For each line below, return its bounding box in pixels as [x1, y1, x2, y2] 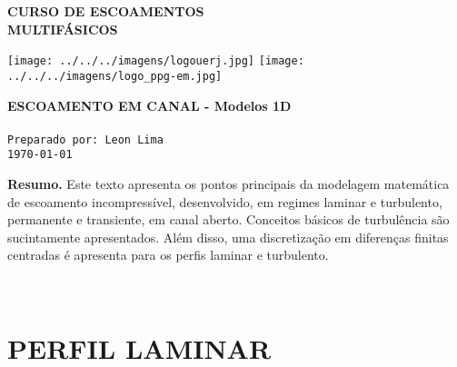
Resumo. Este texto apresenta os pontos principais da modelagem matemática [7, 174, 450, 193]
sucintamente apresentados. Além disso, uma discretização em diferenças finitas [7, 227, 449, 246]
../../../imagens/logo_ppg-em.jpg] [7, 69, 223, 83]
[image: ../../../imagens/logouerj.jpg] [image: [7, 55, 304, 68]
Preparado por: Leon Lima [7, 133, 164, 146]
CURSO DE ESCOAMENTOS [7, 2, 204, 20]
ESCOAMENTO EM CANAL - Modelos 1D [7, 95, 292, 114]
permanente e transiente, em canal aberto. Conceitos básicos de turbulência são [7, 210, 450, 229]
